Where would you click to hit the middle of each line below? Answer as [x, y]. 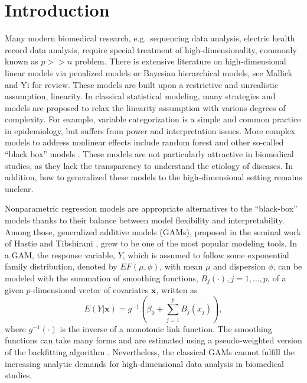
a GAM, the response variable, [60, 254]
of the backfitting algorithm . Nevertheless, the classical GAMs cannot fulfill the [150, 351]
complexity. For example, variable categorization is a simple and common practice [153, 119]
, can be [288, 266]
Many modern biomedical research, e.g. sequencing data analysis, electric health [150, 38]
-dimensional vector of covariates [89, 290]
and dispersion [239, 266]
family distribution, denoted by [61, 266]
